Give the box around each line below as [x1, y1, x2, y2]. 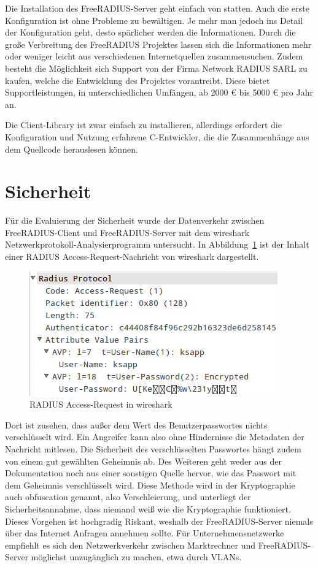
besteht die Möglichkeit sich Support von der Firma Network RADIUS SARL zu [5, 61, 308, 74]
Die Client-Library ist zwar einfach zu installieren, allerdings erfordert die [5, 118, 282, 131]
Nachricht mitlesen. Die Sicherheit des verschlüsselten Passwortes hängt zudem [5, 443, 301, 455]
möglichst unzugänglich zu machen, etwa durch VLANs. [31, 550, 242, 563]
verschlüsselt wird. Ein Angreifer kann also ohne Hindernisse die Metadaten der [5, 430, 304, 443]
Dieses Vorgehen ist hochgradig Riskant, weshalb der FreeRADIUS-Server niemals [5, 514, 313, 527]
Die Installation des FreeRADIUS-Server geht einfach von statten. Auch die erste [5, 2, 309, 14]
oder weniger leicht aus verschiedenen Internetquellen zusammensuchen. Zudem [5, 50, 303, 63]
